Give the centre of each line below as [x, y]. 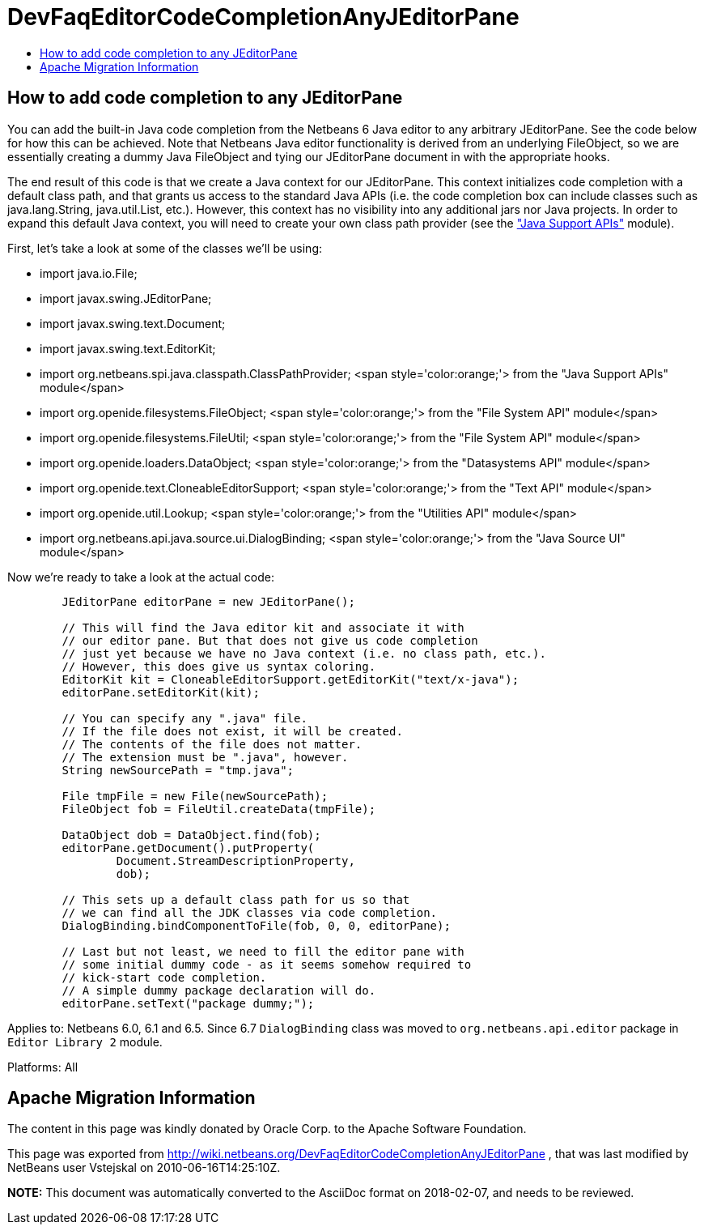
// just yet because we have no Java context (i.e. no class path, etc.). [304, 653]
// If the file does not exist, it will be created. [232, 731]
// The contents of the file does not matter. [212, 744]
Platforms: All [43, 1067]
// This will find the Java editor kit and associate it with [263, 627]
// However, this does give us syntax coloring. [219, 666]
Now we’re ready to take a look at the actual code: [141, 577]
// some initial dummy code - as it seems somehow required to [267, 964]
